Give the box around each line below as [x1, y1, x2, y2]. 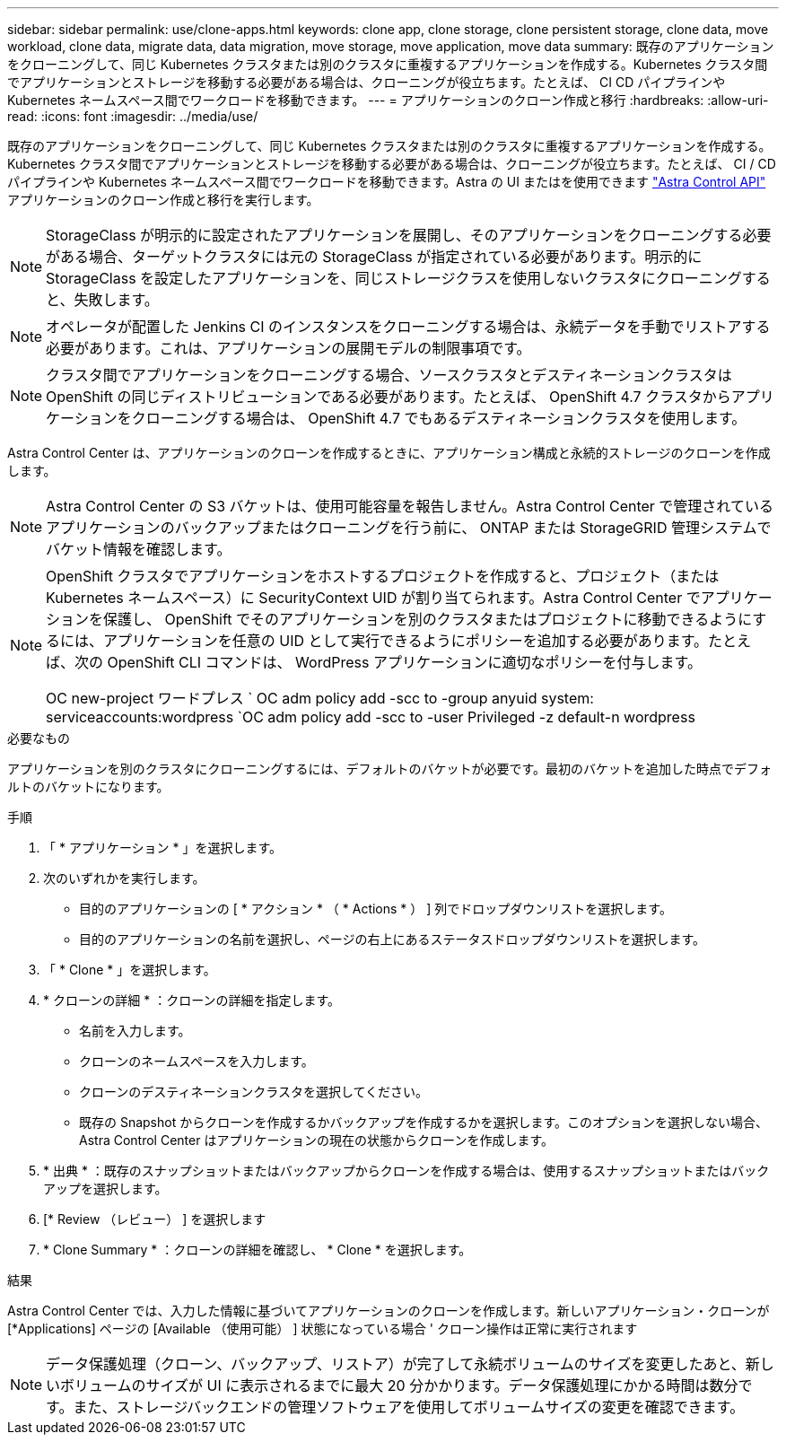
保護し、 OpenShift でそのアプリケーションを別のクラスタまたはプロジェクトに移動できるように [103, 610, 753, 628]
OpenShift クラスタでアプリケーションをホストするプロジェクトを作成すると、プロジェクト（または [46, 567, 720, 585]
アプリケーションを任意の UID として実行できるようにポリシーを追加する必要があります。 [103, 632, 709, 650]
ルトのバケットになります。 [7, 779, 170, 794]
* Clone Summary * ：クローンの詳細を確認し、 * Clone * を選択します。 [43, 1242, 472, 1257]
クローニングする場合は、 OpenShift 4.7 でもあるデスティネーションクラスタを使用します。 [131, 409, 747, 427]
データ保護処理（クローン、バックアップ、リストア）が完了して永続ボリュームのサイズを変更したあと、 [46, 1355, 746, 1373]
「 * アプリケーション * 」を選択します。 [43, 840, 283, 855]
